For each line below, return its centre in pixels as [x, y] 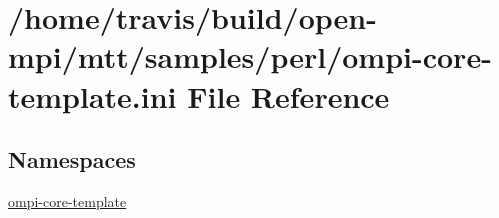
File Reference [288, 95]
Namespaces [72, 159]
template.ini [92, 95]
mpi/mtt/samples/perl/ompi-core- [250, 56]
